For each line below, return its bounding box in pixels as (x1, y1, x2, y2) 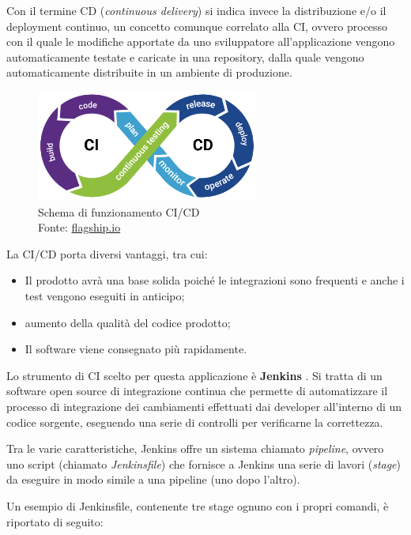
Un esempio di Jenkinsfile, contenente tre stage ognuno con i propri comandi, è (6, 497, 389, 514)
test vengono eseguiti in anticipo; (25, 288, 185, 303)
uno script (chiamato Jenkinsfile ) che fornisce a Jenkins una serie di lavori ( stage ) (6, 455, 402, 472)
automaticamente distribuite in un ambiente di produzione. (6, 64, 292, 81)
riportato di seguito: (6, 513, 104, 529)
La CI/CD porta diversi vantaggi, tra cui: (6, 245, 208, 262)
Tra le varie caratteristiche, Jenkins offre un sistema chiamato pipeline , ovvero (6, 440, 384, 457)
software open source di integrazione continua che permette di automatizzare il (6, 382, 388, 399)
